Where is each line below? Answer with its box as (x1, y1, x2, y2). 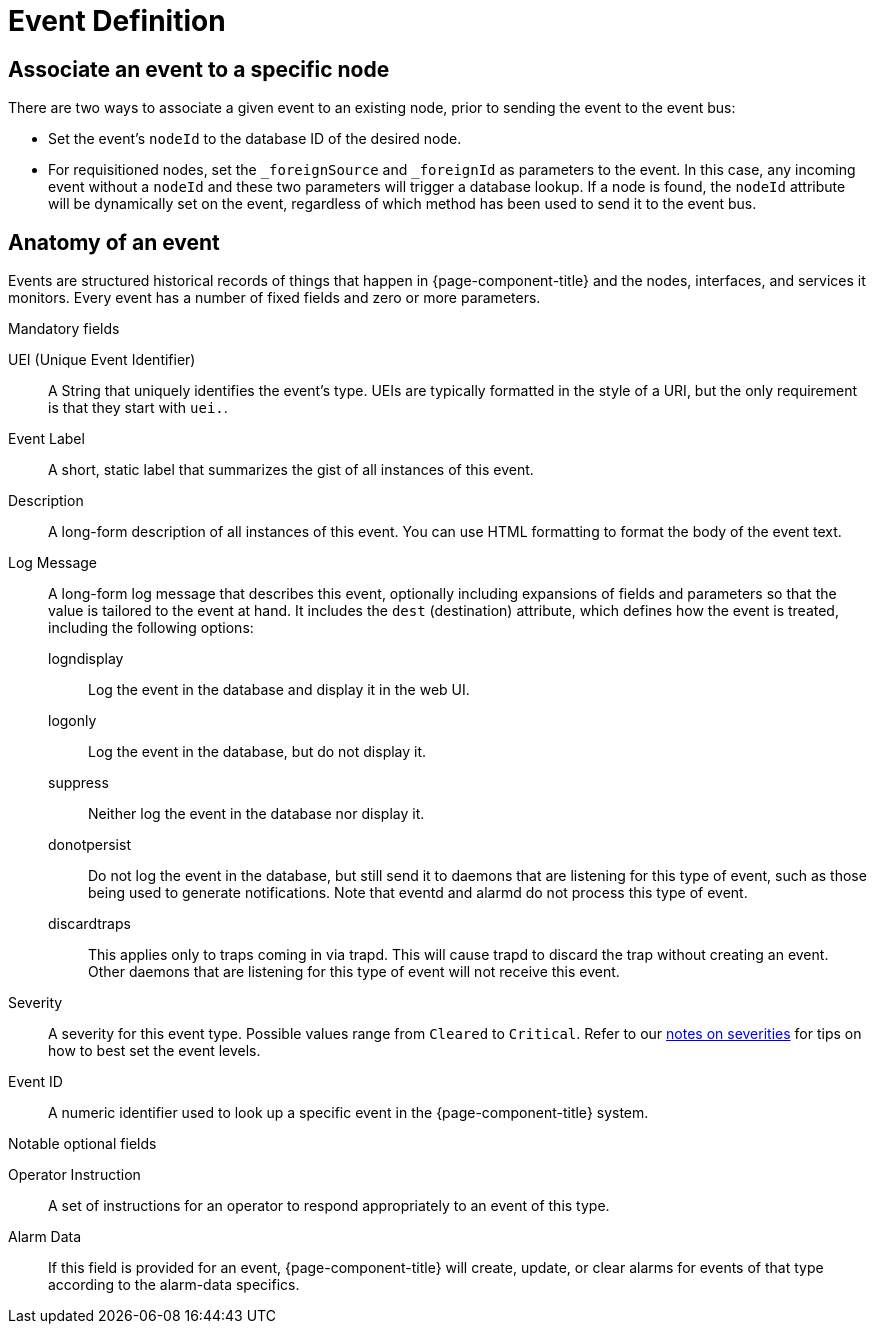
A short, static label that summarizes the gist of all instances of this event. (48, 461, 534, 479)
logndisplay (48, 650, 124, 668)
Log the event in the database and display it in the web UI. (88, 681, 470, 699)
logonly (48, 712, 97, 730)
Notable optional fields (8, 1135, 157, 1153)
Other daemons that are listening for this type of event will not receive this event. (88, 963, 620, 981)
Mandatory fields (8, 320, 120, 338)
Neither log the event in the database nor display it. (88, 805, 425, 823)
